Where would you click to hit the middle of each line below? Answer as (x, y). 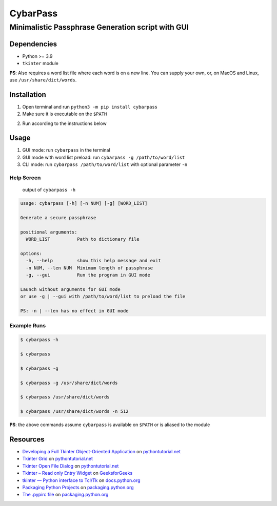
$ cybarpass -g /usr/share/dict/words (69, 383)
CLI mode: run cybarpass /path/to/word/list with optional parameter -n (105, 164)
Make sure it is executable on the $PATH (65, 114)
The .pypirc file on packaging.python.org (65, 495)
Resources (27, 439)
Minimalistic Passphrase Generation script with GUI (99, 27)
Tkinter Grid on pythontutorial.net (58, 459)
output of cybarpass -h (49, 190)
